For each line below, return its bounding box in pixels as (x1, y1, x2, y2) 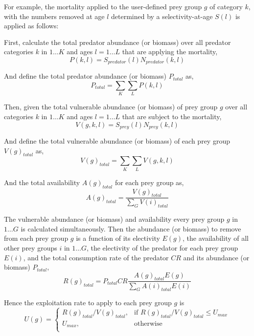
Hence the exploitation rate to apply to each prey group (4, 297, 172, 308)
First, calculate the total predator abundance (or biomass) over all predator (4, 37, 231, 47)
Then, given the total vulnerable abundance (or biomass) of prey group (4, 102, 218, 112)
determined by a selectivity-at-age (111, 11, 213, 21)
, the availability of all (183, 233, 249, 243)
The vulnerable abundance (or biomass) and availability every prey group (4, 214, 225, 224)
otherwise (134, 320, 162, 327)
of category (209, 1, 243, 11)
